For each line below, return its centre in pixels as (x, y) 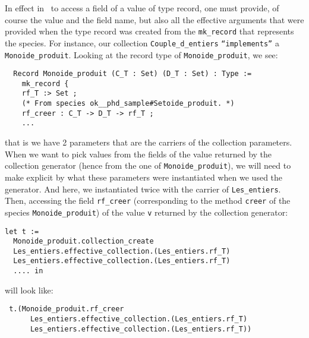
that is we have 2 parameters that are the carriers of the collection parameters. (149, 142)
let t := (22, 231)
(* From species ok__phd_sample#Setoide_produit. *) (128, 104)
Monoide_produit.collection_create (83, 241)
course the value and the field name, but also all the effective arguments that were (154, 19)
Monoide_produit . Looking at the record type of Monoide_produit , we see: (141, 54)
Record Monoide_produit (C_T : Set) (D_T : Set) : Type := (133, 74)
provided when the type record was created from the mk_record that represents (149, 31)
